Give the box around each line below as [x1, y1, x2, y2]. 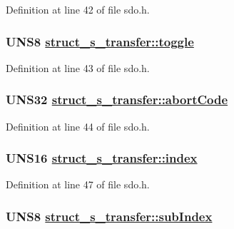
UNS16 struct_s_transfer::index [6, 149, 198, 167]
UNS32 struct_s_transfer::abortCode [6, 91, 228, 108]
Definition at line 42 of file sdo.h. [6, 2, 150, 16]
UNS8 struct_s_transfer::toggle [6, 32, 194, 50]
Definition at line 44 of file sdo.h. [6, 118, 150, 133]
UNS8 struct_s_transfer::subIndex [6, 207, 213, 225]
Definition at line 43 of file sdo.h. [6, 60, 150, 75]
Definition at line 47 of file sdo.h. [6, 177, 150, 192]
